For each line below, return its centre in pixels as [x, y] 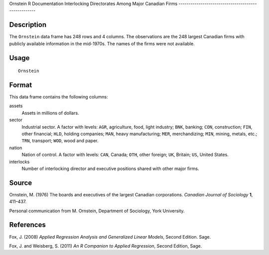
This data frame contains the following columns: [59, 97]
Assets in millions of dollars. [50, 113]
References [27, 225]
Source [21, 183]
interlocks [19, 162]
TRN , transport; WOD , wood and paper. [60, 141]
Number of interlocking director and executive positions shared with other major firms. [110, 169]
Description [28, 25]
